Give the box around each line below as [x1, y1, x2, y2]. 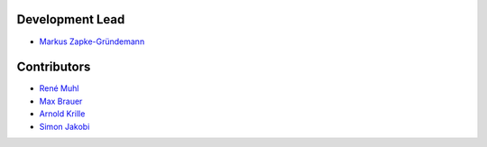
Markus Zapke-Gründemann [39, 36, 145, 47]
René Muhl [39, 83, 79, 94]
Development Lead [16, 12, 125, 27]
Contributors [16, 60, 91, 75]
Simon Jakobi [39, 121, 90, 132]
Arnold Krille [39, 108, 86, 119]
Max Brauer [39, 96, 83, 106]
